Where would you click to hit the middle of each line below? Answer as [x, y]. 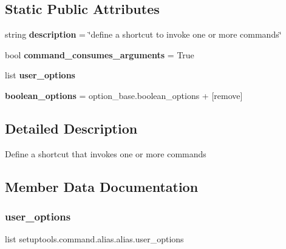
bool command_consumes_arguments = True [100, 54]
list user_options [40, 75]
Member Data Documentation [102, 186]
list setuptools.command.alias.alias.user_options [94, 239]
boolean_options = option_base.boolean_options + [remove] [124, 95]
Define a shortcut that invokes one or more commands [106, 153]
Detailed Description [71, 128]
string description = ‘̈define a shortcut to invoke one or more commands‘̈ [143, 34]
